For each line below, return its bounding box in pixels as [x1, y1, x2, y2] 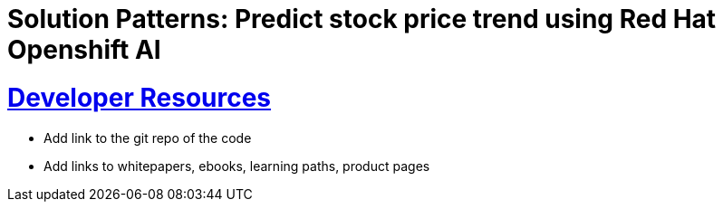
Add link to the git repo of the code [43, 129, 252, 146]
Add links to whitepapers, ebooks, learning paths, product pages [43, 157, 430, 174]
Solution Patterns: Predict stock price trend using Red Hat [7, 4, 717, 34]
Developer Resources [7, 81, 272, 113]
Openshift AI [7, 34, 161, 65]
